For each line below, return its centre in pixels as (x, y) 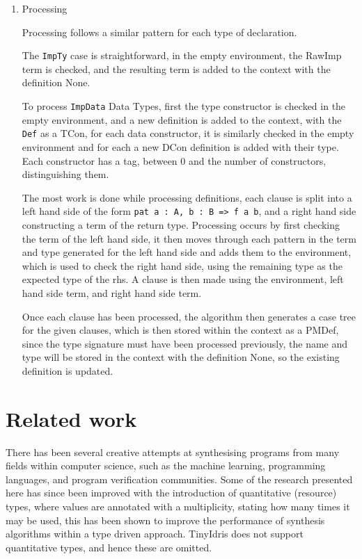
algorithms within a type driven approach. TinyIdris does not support (155, 534)
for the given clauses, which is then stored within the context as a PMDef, (180, 330)
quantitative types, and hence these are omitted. (109, 547)
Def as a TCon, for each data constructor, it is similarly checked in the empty (188, 133)
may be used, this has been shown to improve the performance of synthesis (165, 520)
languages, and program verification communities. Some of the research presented (179, 479)
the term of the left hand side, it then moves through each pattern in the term (189, 238)
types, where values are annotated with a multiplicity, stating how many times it (178, 506)
